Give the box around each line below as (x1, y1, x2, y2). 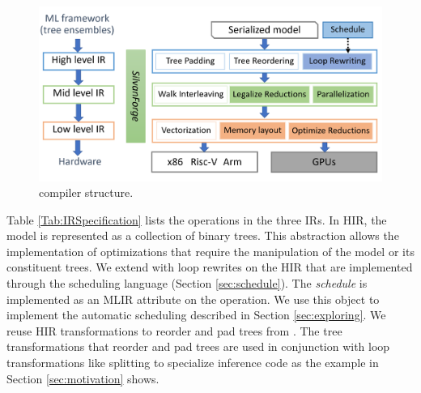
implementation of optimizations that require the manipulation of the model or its (6, 242, 415, 259)
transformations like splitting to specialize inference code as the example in (6, 354, 379, 371)
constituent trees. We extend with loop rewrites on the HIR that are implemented (6, 258, 413, 276)
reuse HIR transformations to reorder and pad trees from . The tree (6, 322, 342, 339)
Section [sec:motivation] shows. (6, 370, 159, 387)
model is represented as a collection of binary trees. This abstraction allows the (6, 227, 399, 244)
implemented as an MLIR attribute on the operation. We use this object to (6, 290, 380, 307)
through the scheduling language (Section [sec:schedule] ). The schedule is (6, 275, 368, 292)
